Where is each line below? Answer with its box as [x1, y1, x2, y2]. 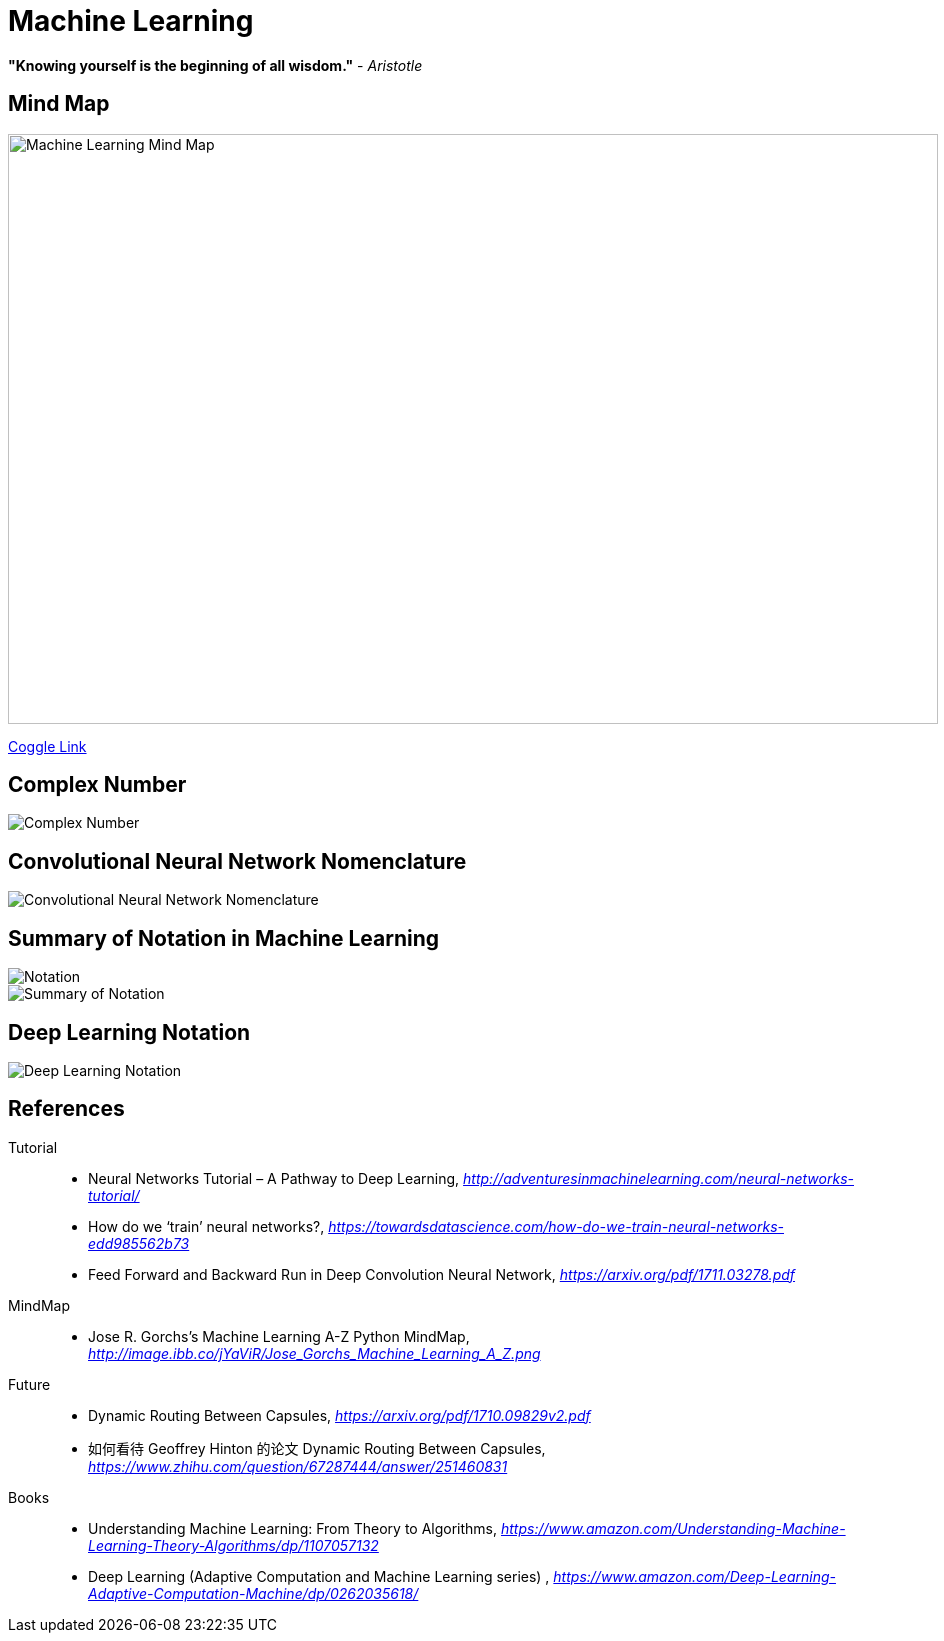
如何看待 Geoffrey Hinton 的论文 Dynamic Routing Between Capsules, [88, 1439, 546, 1457]
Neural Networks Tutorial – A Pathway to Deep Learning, [88, 1169, 460, 1187]
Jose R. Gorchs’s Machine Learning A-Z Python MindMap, [88, 1327, 470, 1345]
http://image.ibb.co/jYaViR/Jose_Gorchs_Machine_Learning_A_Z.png [88, 1344, 541, 1362]
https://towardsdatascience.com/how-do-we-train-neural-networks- [328, 1217, 784, 1235]
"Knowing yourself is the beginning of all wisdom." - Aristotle [8, 56, 423, 74]
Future [8, 1375, 51, 1393]
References [8, 1096, 125, 1122]
